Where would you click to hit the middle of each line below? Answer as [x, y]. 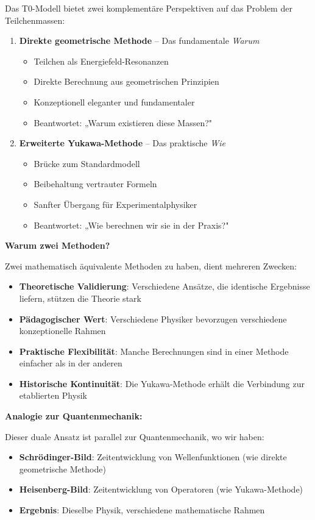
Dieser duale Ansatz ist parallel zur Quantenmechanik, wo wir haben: [135, 436]
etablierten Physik [53, 395]
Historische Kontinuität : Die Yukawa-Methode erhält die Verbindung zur [162, 383]
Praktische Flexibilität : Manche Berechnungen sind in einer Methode [154, 351]
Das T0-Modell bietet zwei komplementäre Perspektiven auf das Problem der [149, 8]
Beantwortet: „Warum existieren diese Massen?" [123, 122]
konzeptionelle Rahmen [62, 331]
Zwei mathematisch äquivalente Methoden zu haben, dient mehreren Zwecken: [151, 265]
